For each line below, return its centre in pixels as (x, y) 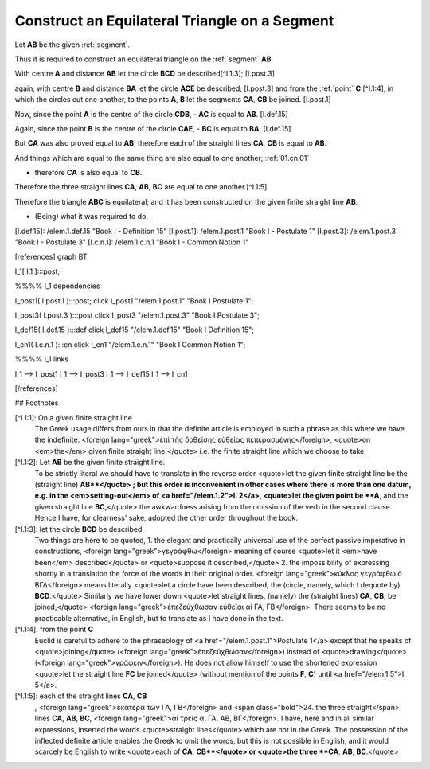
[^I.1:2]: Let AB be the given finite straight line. (90, 463)
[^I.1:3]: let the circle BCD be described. (80, 529)
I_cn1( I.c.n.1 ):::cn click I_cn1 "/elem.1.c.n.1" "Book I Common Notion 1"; (130, 344)
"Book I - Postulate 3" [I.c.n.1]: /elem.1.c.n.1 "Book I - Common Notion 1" (132, 242)
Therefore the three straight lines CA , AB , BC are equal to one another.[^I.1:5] (141, 187)
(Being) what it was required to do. (92, 217)
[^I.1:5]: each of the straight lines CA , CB (81, 696)
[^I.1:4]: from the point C (54, 630)
